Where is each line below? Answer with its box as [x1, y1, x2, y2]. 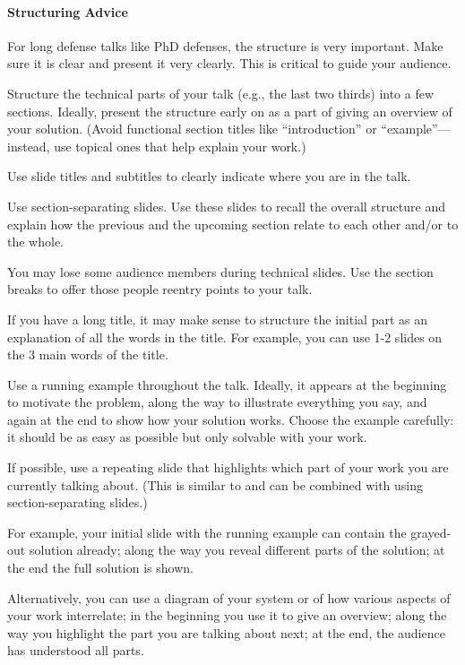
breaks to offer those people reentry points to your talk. [7, 280, 313, 298]
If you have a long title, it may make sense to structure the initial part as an [7, 309, 427, 328]
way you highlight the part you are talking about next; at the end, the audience [7, 623, 445, 642]
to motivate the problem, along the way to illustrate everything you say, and [7, 393, 427, 411]
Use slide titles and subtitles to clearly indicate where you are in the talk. [7, 167, 411, 186]
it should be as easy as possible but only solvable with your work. [7, 427, 367, 446]
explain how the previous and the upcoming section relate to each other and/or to [7, 214, 459, 233]
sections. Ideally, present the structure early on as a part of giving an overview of [7, 101, 452, 120]
